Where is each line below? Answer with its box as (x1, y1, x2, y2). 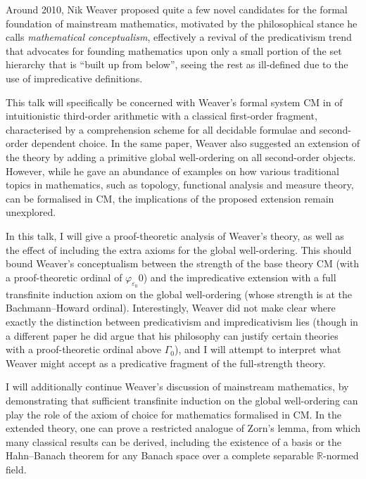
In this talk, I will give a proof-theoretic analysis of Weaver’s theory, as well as (6, 228, 344, 243)
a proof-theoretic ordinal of (6, 269, 122, 284)
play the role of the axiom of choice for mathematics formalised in (6, 407, 290, 421)
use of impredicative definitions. (6, 70, 143, 85)
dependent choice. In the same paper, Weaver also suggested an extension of (31, 136, 360, 151)
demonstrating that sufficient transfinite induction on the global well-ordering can (6, 393, 358, 408)
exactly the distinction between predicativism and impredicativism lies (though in (6, 314, 358, 329)
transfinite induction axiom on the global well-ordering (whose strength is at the (6, 286, 353, 301)
